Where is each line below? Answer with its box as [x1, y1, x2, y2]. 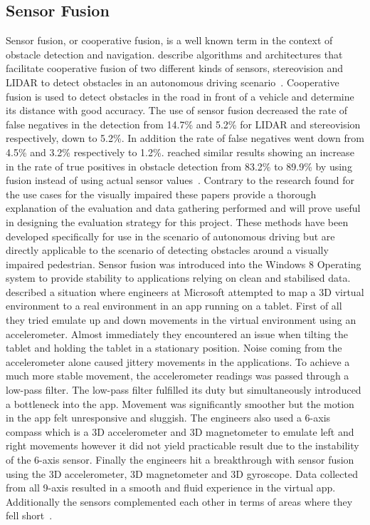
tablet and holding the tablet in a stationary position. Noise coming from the [6, 340, 342, 355]
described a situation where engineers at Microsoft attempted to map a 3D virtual [6, 284, 364, 299]
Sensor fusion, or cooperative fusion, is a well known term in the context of [6, 33, 333, 48]
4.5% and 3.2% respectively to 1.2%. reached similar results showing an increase [6, 144, 354, 159]
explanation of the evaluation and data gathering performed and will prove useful [6, 200, 361, 215]
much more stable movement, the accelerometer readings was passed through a [6, 368, 349, 383]
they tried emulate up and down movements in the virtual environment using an [6, 312, 356, 327]
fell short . [6, 508, 53, 523]
